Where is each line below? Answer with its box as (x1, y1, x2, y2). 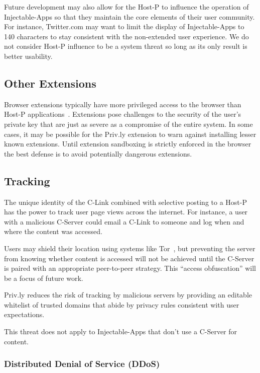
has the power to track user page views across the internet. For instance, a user (4, 206, 248, 217)
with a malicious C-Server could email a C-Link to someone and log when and (4, 216, 244, 227)
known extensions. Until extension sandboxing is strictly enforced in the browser (4, 138, 251, 149)
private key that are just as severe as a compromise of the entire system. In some (4, 118, 253, 129)
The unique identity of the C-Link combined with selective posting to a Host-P (4, 196, 247, 207)
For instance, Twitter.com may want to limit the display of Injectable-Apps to (4, 21, 244, 32)
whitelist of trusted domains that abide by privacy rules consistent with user (4, 299, 239, 310)
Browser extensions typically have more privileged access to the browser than (4, 99, 241, 109)
